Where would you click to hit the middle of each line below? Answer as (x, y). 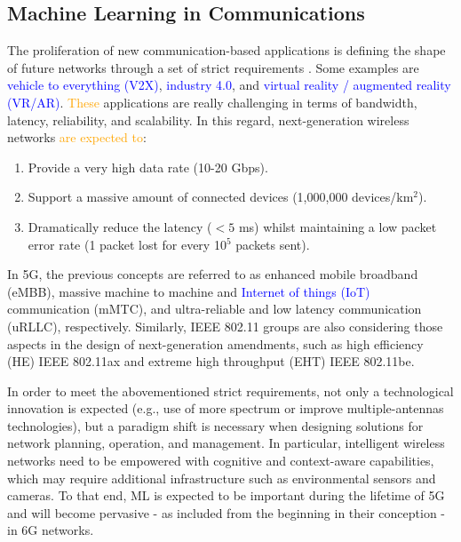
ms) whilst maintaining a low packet (338, 226)
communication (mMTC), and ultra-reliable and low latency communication (215, 309)
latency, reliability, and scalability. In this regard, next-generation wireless (208, 120)
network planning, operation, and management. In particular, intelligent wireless (226, 443)
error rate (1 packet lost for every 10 (127, 244)
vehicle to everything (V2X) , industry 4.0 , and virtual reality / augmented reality (229, 85)
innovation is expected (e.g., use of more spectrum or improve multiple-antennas (226, 408)
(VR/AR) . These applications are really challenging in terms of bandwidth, (212, 102)
